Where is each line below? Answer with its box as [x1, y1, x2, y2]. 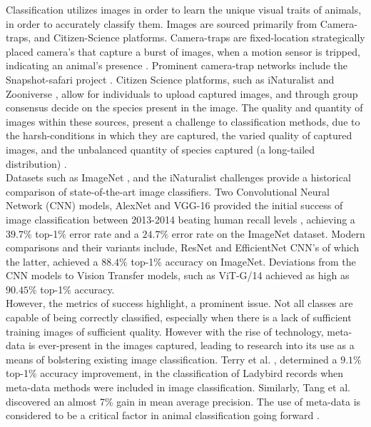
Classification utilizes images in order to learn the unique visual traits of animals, [6, 2, 362, 16]
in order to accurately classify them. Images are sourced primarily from [6, 16, 317, 31]
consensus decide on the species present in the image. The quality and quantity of [6, 100, 363, 115]
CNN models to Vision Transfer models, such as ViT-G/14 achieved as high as [6, 268, 350, 283]
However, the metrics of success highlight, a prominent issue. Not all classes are [6, 296, 353, 311]
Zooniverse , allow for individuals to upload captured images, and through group [6, 86, 358, 101]
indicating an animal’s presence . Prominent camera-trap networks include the [6, 58, 347, 73]
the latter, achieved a [6, 253, 98, 268]
